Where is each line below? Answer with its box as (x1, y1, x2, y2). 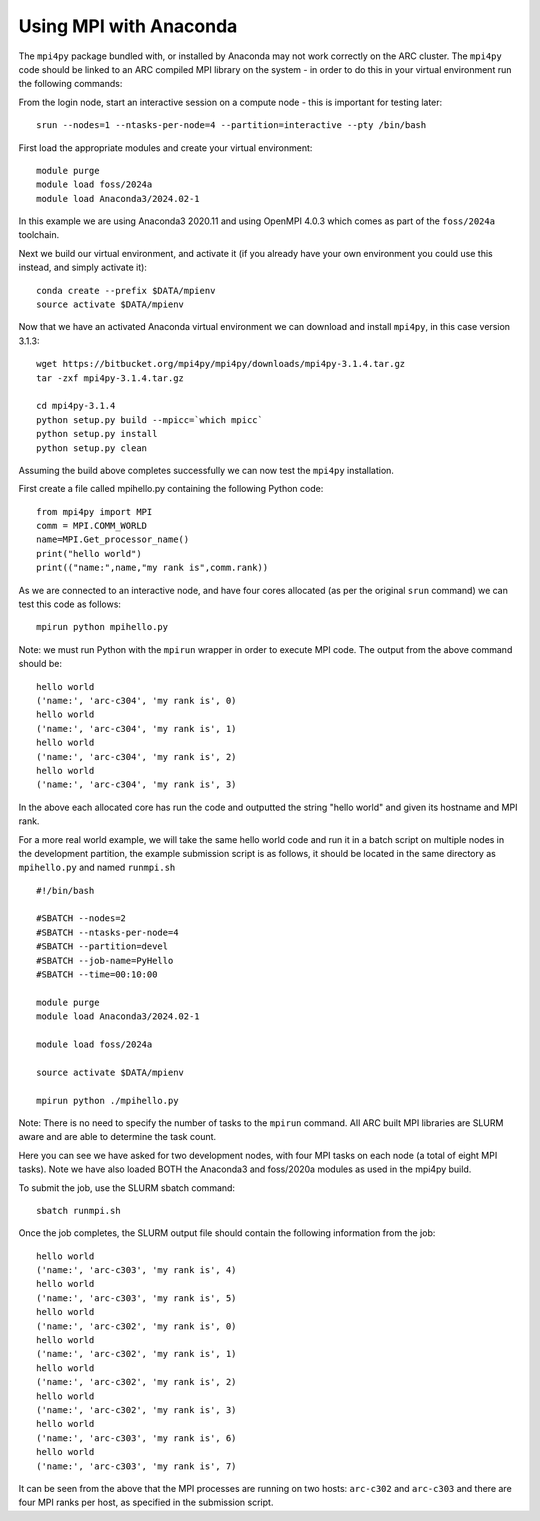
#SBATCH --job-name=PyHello (36, 955, 174, 966)
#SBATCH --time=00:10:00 (36, 969, 158, 980)
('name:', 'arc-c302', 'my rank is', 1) (36, 1348, 237, 1360)
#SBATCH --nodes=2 (36, 913, 127, 924)
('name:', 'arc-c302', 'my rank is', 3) (36, 1404, 237, 1415)
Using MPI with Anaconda (18, 15, 238, 37)
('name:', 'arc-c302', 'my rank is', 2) (36, 1376, 237, 1388)
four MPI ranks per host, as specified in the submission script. (18, 1496, 274, 1509)
